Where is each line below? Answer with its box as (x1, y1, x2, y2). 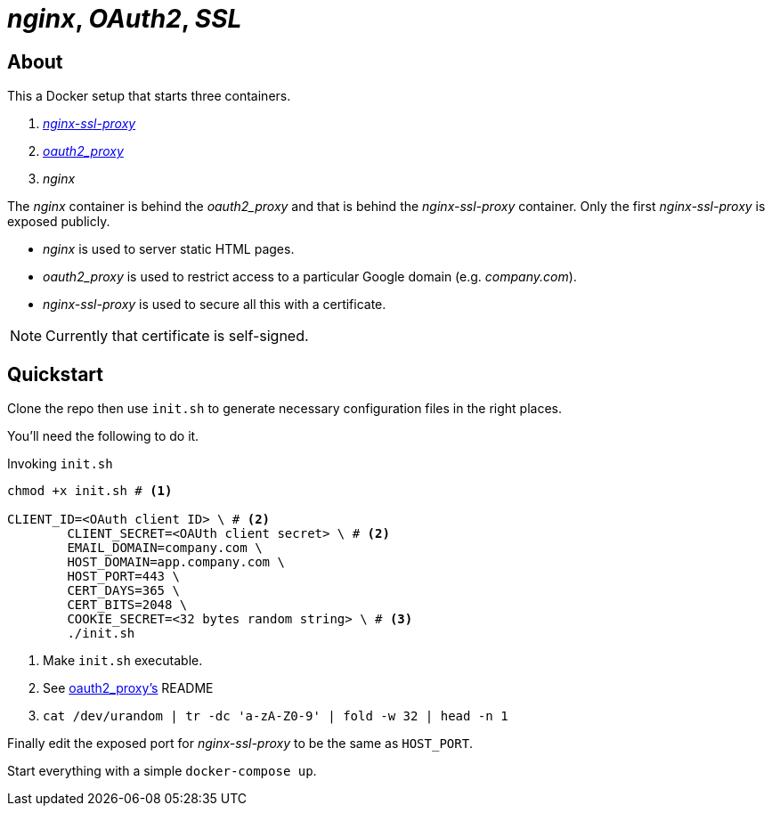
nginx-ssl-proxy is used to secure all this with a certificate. (43, 297, 386, 313)
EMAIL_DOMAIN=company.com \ (67, 541, 263, 556)
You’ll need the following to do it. (7, 428, 199, 444)
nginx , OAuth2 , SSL (7, 4, 242, 34)
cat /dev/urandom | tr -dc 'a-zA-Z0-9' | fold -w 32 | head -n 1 (43, 709, 508, 724)
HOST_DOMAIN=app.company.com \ (67, 555, 285, 570)
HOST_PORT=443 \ (67, 569, 180, 584)
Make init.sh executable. (43, 653, 203, 669)
